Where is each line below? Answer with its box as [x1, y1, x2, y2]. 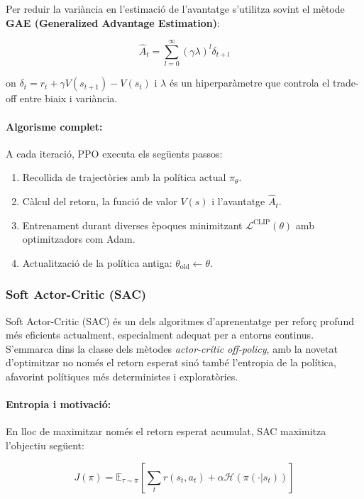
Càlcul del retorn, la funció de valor [22, 194, 177, 209]
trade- [333, 75, 359, 90]
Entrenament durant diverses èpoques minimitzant [22, 217, 243, 232]
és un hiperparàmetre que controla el [169, 75, 330, 90]
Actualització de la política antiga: [22, 255, 172, 270]
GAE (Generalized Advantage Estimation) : [6, 15, 220, 30]
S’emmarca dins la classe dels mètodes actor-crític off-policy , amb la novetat [6, 341, 338, 356]
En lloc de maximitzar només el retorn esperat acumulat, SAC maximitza [6, 424, 326, 439]
